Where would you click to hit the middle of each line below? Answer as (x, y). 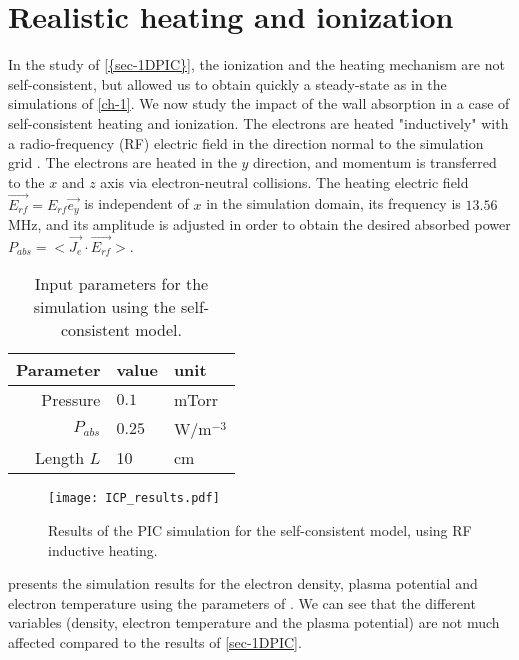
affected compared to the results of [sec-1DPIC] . (155, 641)
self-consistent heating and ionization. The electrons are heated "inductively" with (258, 122)
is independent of (136, 203)
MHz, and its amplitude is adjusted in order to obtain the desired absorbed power (259, 223)
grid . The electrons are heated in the (122, 162)
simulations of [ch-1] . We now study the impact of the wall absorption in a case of (259, 103)
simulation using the (104, 307)
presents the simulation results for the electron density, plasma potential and (243, 583)
